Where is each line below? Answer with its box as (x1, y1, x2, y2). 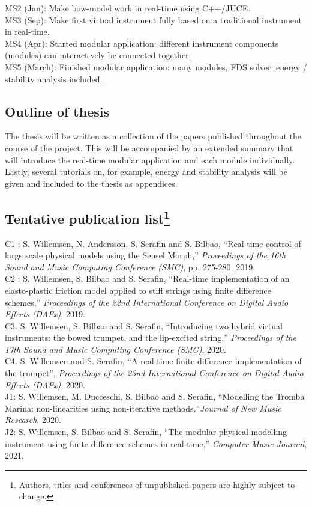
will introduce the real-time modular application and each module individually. (5, 153, 295, 166)
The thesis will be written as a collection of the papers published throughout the (5, 130, 302, 142)
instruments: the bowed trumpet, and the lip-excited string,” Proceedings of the (5, 331, 296, 344)
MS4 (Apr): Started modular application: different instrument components (5, 37, 279, 49)
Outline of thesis (5, 102, 110, 120)
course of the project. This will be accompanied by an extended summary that (5, 141, 293, 154)
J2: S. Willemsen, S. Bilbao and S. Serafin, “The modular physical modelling (5, 425, 287, 438)
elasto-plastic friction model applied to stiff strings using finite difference (5, 284, 271, 296)
